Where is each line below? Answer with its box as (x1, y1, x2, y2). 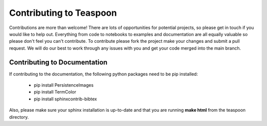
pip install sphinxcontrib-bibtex (34, 96, 97, 102)
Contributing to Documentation (9, 58, 108, 66)
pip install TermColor (34, 89, 77, 95)
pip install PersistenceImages (34, 82, 94, 88)
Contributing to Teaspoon (9, 7, 117, 18)
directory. (9, 114, 29, 120)
